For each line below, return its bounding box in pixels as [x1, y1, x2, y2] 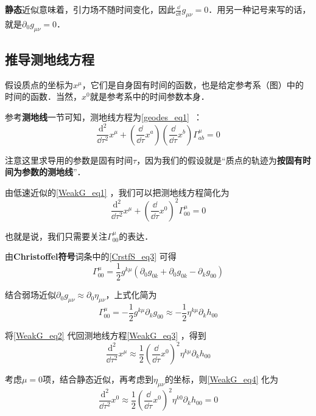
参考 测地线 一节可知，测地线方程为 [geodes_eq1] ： [5, 110, 203, 123]
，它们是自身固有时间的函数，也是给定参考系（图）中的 [82, 78, 304, 91]
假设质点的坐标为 [5, 78, 73, 91]
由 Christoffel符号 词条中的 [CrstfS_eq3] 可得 [5, 250, 177, 263]
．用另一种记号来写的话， [208, 3, 311, 15]
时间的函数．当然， [5, 90, 82, 103]
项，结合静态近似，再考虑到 [43, 373, 154, 386]
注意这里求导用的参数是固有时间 [5, 153, 133, 166]
